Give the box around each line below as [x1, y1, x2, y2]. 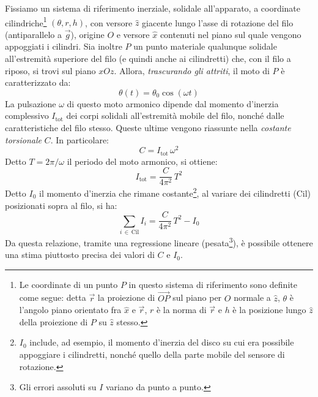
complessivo [5, 109, 49, 122]
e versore [116, 28, 150, 40]
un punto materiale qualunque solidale [133, 40, 277, 53]
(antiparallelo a [5, 28, 62, 40]
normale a [234, 291, 271, 304]
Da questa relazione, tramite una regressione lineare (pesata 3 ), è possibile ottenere [5, 235, 313, 249]
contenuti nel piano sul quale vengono [160, 28, 301, 40]
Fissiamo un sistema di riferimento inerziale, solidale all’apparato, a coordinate [5, 2, 301, 14]
